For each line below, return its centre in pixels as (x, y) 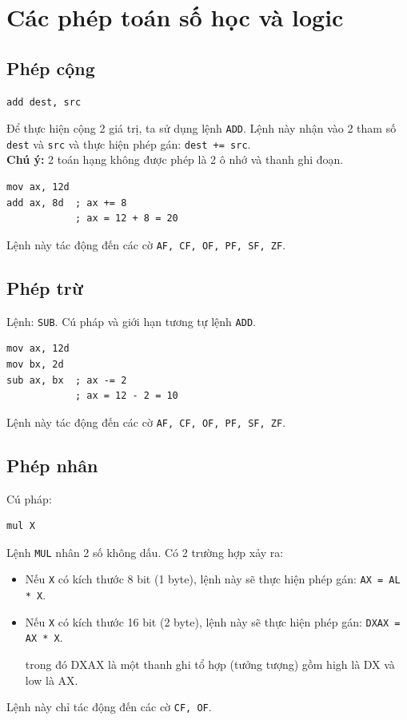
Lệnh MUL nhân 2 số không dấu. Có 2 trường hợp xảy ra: (145, 552)
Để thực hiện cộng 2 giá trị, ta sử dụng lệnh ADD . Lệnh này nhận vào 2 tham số (202, 128)
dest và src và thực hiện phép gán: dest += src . (129, 143)
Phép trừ (45, 287)
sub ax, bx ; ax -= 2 (67, 380)
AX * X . (44, 637)
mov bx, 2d (35, 364)
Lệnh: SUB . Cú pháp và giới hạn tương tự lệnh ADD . (131, 321)
